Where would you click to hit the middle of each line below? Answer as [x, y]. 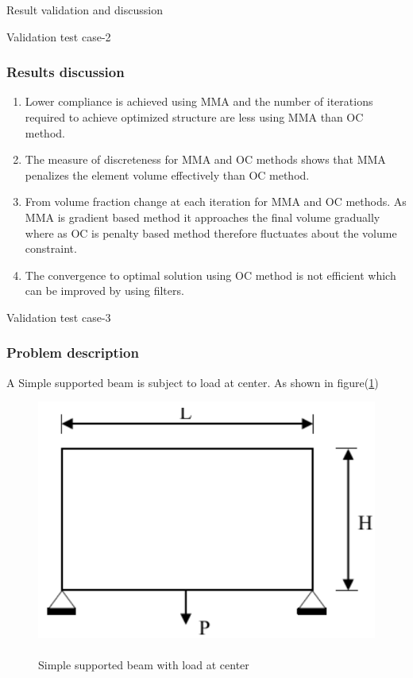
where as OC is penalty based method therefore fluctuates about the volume [211, 232]
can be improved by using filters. [104, 291]
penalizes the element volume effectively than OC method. [167, 174]
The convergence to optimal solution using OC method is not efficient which [210, 275]
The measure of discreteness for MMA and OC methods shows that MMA [205, 159]
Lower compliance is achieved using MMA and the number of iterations [199, 101]
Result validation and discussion [85, 10]
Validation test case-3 [59, 317]
